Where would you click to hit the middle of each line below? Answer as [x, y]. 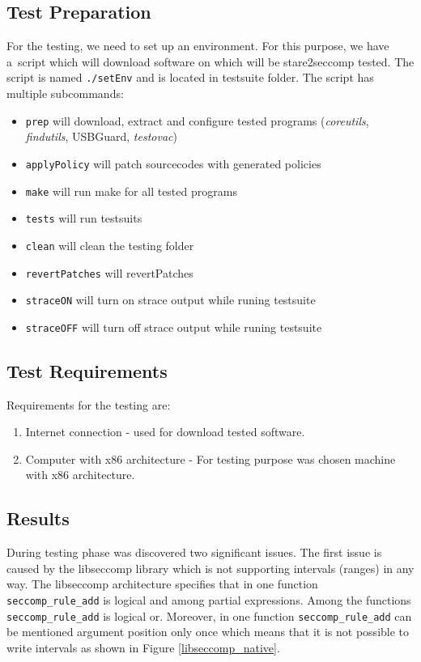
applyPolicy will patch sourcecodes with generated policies [173, 163]
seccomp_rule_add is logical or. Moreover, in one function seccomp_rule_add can [209, 615]
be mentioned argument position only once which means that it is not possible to [208, 632]
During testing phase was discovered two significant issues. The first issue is [194, 552]
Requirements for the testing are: [89, 404]
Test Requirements [87, 370]
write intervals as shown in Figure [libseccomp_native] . [143, 647]
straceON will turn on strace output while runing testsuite [170, 300]
